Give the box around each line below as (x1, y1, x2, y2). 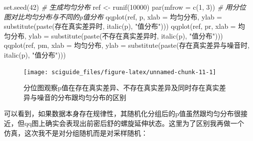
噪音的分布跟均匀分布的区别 (37, 92, 126, 102)
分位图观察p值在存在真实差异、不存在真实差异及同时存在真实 (23, 82, 219, 93)
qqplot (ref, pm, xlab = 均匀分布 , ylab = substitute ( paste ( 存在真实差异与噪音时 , (4, 40, 250, 50)
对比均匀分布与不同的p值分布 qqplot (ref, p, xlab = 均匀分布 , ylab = (10, 11, 222, 21)
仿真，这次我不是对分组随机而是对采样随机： (4, 127, 148, 138)
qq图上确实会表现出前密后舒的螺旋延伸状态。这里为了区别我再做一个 (24, 118, 244, 128)
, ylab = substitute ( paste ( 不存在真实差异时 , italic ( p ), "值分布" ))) (24, 30, 223, 40)
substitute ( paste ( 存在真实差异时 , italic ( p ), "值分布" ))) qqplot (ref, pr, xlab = (4, 21, 236, 31)
